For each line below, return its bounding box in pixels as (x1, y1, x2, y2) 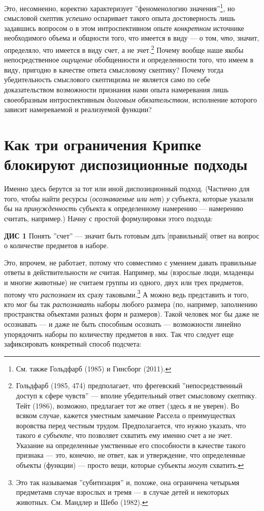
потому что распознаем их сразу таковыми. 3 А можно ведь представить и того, (4, 287, 249, 299)
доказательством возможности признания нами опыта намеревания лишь (4, 84, 228, 95)
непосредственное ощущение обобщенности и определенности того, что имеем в (4, 54, 254, 65)
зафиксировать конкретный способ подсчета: (4, 338, 142, 349)
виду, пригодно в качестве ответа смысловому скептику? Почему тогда (4, 64, 223, 75)
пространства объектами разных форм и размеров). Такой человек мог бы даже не (4, 309, 259, 319)
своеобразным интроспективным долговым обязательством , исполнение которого (4, 94, 257, 105)
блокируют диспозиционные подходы (4, 154, 248, 175)
